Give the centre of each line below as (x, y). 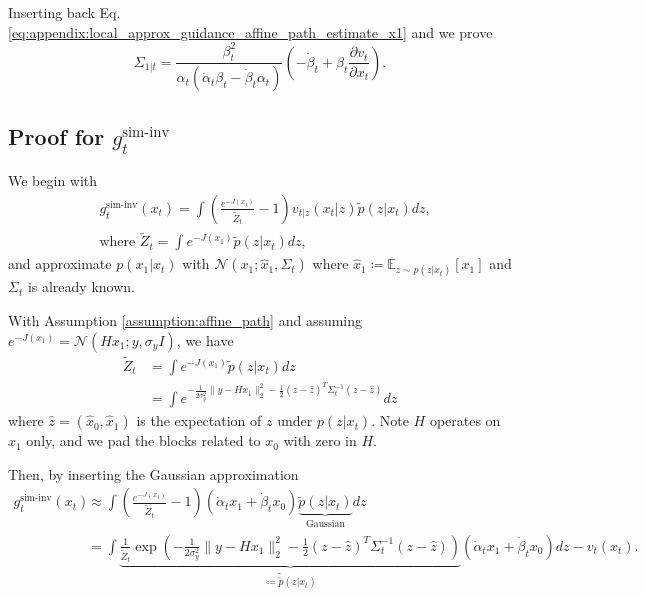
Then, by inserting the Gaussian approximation (153, 473)
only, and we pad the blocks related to (143, 440)
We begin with (53, 180)
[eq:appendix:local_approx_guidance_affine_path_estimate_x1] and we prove (250, 31)
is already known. (81, 286)
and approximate (60, 263)
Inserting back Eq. (64, 12)
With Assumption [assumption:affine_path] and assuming (185, 320)
